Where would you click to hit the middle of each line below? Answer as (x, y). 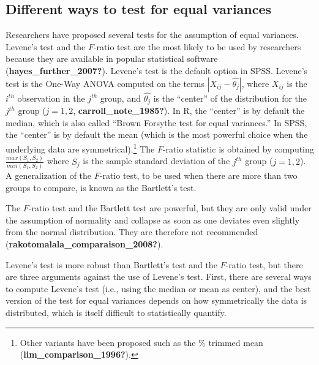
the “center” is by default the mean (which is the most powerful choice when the (157, 134)
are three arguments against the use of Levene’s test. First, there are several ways (159, 277)
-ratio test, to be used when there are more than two (198, 175)
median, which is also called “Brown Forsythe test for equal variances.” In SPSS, (156, 122)
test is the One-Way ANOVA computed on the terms (105, 83)
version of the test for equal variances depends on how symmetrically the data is (156, 300)
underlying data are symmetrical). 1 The (80, 148)
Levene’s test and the (46, 46)
